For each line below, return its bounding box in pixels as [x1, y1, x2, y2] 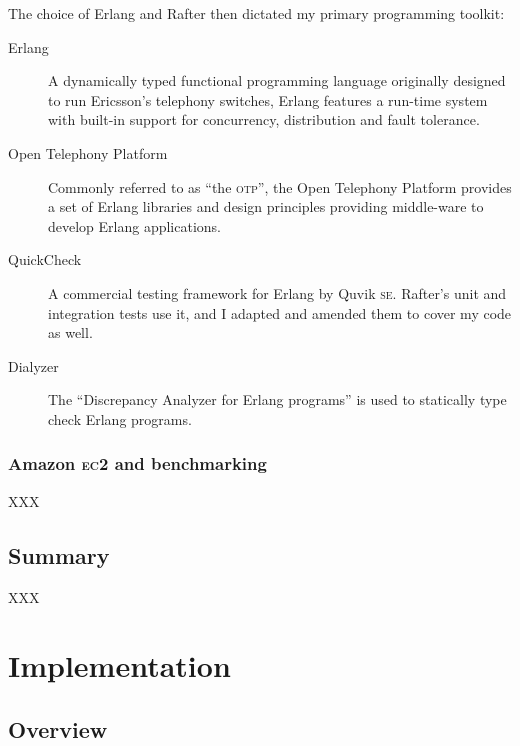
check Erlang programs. [48, 408, 192, 429]
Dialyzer [8, 355, 59, 376]
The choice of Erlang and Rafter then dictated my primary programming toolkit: [8, 3, 505, 23]
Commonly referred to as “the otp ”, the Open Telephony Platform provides [48, 176, 512, 197]
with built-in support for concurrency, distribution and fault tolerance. [48, 109, 480, 130]
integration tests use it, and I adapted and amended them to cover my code [48, 302, 512, 323]
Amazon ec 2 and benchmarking [8, 451, 267, 476]
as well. [48, 322, 93, 343]
